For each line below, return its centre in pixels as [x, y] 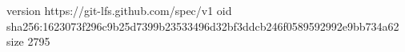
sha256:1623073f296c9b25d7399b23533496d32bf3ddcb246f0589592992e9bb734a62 [203, 26]
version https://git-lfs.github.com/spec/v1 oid [119, 10]
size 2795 [28, 41]
